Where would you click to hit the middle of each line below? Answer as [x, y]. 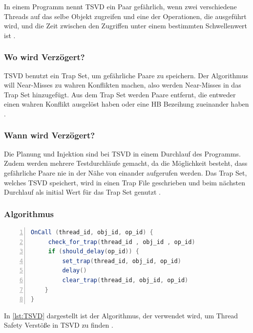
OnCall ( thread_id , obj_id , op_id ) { [92, 232]
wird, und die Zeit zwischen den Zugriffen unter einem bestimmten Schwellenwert [126, 26]
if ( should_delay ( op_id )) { [94, 252]
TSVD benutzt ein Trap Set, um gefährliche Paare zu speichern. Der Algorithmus [126, 75]
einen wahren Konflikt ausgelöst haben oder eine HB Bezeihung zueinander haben [126, 104]
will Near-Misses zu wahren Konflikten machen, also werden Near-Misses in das [123, 85]
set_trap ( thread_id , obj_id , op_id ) [122, 261]
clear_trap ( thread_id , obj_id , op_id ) [125, 280]
